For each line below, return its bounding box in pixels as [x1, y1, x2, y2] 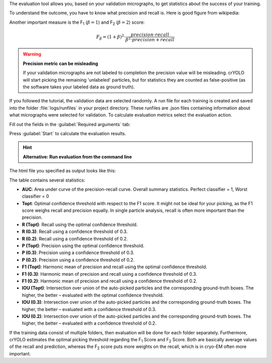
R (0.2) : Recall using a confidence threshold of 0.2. [22, 235, 128, 241]
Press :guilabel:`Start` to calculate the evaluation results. [9, 130, 126, 136]
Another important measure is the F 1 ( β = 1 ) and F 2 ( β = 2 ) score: [9, 19, 145, 26]
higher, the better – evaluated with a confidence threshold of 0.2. [22, 320, 157, 326]
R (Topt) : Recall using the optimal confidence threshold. [22, 221, 138, 227]
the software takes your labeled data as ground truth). [23, 84, 135, 90]
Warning [23, 51, 41, 57]
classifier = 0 [22, 193, 49, 199]
